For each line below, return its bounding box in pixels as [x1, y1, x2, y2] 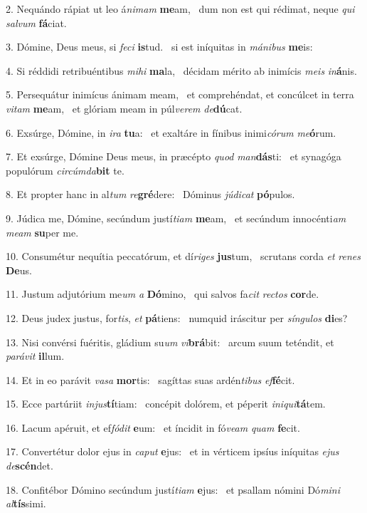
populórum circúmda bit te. [6, 162, 124, 177]
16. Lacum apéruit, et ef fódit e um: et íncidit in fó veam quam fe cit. [6, 420, 300, 435]
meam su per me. [6, 224, 79, 239]
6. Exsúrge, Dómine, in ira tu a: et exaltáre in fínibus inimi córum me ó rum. [6, 125, 336, 140]
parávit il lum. [6, 348, 65, 363]
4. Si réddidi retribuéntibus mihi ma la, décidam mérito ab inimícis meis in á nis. [6, 63, 357, 78]
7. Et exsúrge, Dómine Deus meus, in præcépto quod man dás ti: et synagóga [6, 149, 341, 164]
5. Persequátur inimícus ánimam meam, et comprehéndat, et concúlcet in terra [6, 87, 354, 102]
